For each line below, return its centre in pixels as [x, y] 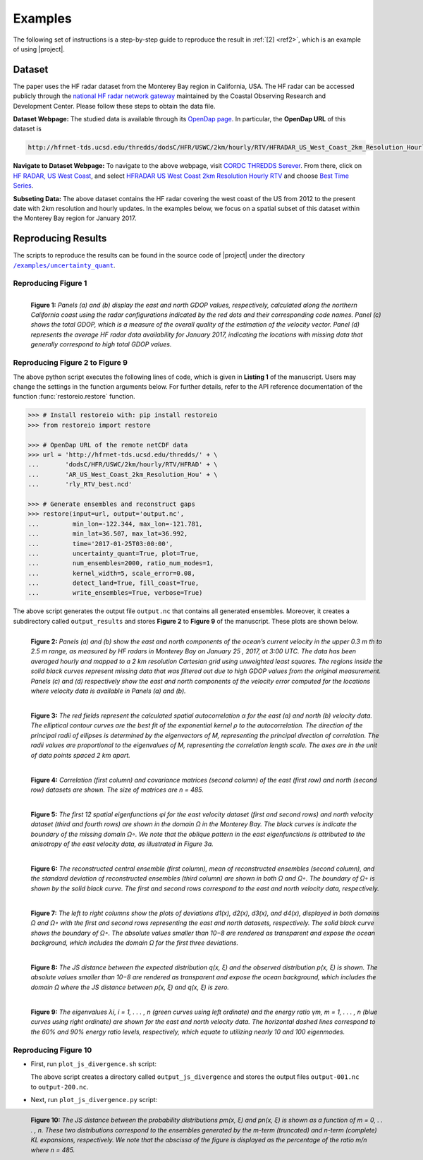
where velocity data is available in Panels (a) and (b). [108, 691]
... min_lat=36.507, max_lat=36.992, [108, 534]
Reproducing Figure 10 [53, 1050]
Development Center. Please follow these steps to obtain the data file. [114, 106]
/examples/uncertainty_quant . [64, 265]
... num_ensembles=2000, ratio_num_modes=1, [121, 563]
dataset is [27, 129]
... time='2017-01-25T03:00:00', [100, 544]
